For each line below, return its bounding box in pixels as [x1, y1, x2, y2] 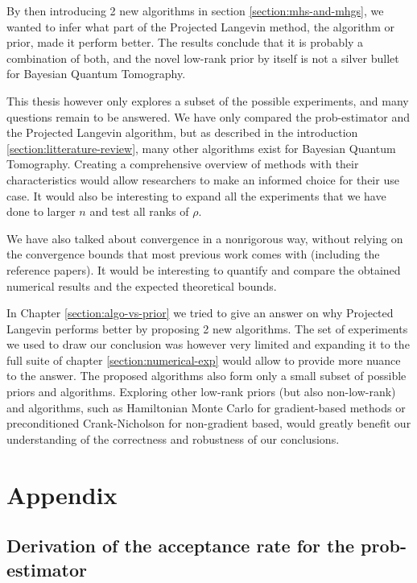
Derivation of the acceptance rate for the [6, 533, 354, 558]
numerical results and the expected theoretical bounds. [6, 277, 277, 294]
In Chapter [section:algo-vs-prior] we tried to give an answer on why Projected [6, 304, 394, 321]
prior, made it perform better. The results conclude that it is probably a [6, 34, 364, 51]
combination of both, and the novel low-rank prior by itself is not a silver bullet [6, 49, 399, 66]
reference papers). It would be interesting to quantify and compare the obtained [6, 261, 401, 278]
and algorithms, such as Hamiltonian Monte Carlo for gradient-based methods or [6, 399, 406, 416]
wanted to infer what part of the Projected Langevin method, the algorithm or [6, 18, 395, 35]
